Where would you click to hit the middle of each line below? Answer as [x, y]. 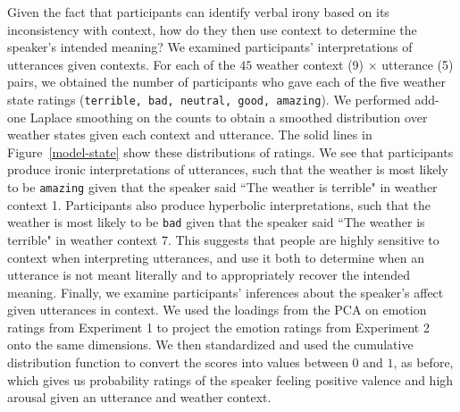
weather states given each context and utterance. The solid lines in [190, 135]
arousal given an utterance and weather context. [139, 397]
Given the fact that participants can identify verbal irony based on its [198, 12]
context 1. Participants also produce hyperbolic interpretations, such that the [219, 204]
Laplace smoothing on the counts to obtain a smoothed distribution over [229, 117]
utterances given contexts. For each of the [121, 64]
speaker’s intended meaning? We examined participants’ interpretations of [210, 47]
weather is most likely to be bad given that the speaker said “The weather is [216, 222]
